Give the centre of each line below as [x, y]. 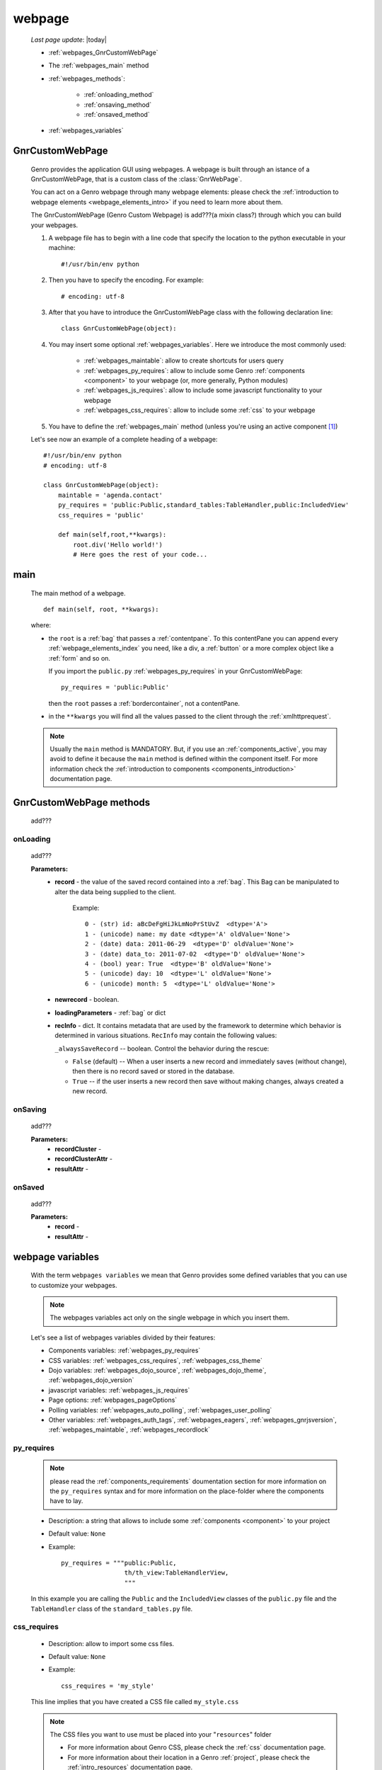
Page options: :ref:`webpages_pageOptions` [113, 1400]
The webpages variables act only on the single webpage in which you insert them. [170, 1318]
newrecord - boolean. [87, 1000]
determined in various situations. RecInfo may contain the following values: [166, 1035]
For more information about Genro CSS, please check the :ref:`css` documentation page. [197, 1747]
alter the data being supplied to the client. [115, 891]
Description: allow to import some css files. [111, 1643]
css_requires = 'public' [101, 515]
